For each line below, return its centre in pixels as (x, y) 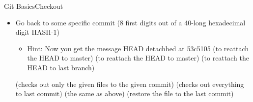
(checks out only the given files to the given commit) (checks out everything (130, 84)
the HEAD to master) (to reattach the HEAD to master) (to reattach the (138, 58)
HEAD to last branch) (61, 67)
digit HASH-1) (37, 32)
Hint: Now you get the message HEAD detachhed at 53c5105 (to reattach (138, 48)
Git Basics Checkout (34, 6)
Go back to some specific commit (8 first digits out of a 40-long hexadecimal (130, 22)
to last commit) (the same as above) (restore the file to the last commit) (125, 93)
